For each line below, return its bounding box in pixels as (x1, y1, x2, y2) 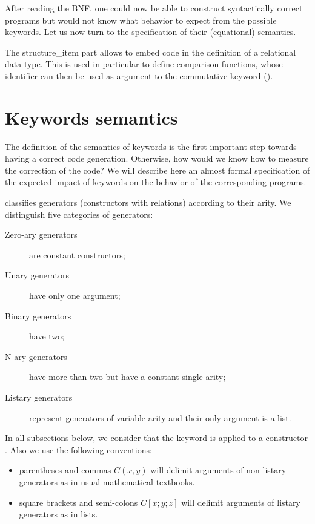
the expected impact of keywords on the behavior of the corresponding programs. (5, 175, 307, 188)
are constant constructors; (29, 248, 125, 261)
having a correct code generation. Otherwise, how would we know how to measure (5, 152, 309, 165)
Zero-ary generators (5, 228, 78, 241)
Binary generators (5, 309, 71, 322)
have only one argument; (29, 289, 121, 302)
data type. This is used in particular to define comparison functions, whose (5, 57, 283, 70)
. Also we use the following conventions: (5, 443, 152, 456)
